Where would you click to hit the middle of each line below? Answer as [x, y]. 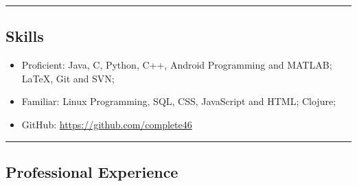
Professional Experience [92, 171]
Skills [25, 36]
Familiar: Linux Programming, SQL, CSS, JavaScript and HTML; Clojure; [179, 101]
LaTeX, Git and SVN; [68, 78]
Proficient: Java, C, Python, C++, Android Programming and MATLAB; [177, 65]
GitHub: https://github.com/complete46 [107, 124]
